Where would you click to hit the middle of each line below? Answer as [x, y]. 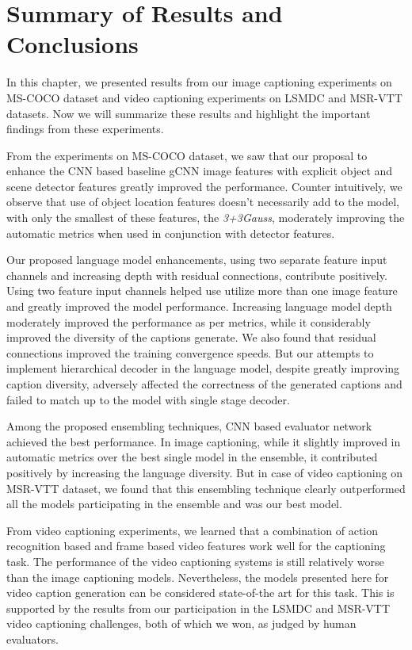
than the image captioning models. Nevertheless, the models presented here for [198, 577]
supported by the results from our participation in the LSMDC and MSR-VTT [198, 608]
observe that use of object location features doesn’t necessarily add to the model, [203, 202]
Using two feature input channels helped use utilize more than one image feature [202, 291]
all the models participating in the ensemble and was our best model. [174, 504]
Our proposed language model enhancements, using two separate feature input [197, 260]
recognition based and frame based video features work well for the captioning [196, 546]
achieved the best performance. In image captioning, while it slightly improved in [204, 441]
